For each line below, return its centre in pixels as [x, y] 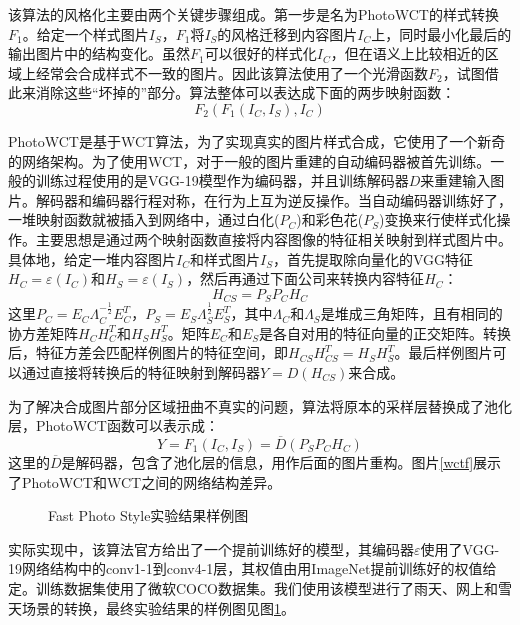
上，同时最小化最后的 [441, 33]
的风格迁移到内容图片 [287, 33]
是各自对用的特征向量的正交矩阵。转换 [385, 332]
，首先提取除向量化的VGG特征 [373, 258]
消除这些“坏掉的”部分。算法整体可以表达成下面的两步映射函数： [245, 92]
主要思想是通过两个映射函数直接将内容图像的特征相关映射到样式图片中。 [273, 238]
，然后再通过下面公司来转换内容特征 [305, 278]
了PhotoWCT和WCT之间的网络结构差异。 [145, 481]
